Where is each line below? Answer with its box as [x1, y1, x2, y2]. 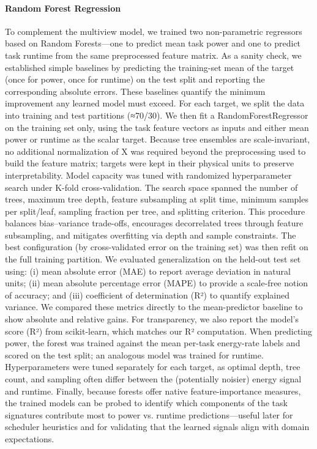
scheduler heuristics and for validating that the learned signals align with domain [5, 420, 310, 433]
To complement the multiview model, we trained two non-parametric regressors [5, 24, 302, 37]
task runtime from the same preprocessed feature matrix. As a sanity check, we [5, 48, 302, 61]
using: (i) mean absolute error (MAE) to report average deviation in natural [5, 264, 291, 277]
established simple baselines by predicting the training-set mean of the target [5, 61, 294, 73]
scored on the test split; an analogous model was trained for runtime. [5, 348, 264, 361]
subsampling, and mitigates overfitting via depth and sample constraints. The [5, 228, 296, 241]
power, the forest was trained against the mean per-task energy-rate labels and [5, 336, 300, 349]
